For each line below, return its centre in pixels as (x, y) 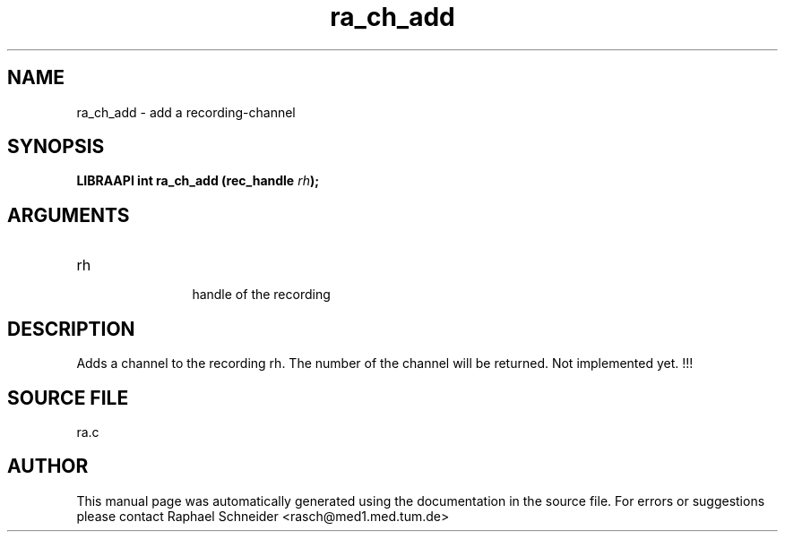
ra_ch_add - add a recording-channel (186, 112)
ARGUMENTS (69, 215)
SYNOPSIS (56, 147)
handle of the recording (261, 295)
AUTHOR (48, 466)
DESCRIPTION (71, 329)
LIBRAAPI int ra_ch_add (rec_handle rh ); (198, 181)
